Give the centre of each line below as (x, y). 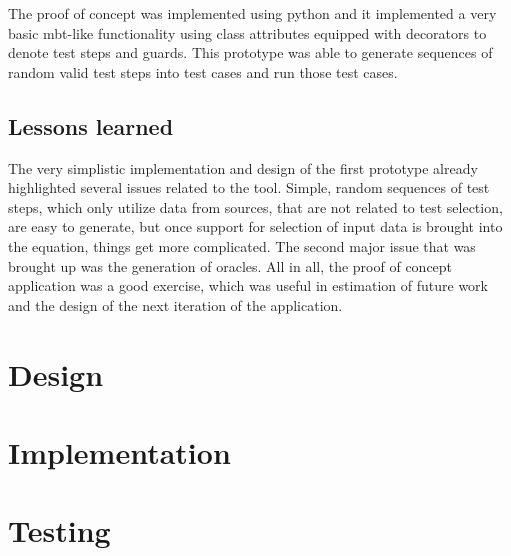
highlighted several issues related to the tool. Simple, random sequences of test (249, 187)
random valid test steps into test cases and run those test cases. (203, 71)
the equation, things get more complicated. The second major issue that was (242, 245)
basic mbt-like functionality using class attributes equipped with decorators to (247, 32)
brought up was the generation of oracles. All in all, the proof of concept (230, 265)
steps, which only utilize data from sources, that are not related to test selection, (255, 206)
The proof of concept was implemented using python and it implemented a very (252, 13)
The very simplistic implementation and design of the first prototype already (243, 167)
